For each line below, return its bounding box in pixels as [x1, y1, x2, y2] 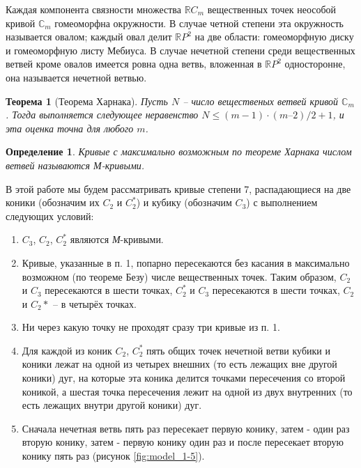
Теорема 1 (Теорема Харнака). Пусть [6, 93, 168, 108]
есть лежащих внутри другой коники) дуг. [22, 398, 202, 412]
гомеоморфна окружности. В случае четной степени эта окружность [54, 15, 344, 30]
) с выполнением [246, 195, 318, 210]
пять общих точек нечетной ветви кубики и [146, 343, 330, 357]
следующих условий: [6, 208, 94, 223]
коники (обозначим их [6, 195, 100, 210]
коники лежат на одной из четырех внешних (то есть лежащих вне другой [22, 357, 337, 371]
